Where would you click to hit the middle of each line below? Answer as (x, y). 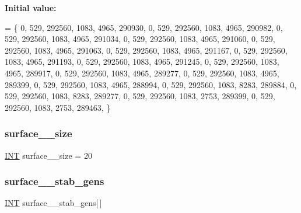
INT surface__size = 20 (48, 155)
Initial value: (31, 8)
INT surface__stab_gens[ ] (53, 203)
